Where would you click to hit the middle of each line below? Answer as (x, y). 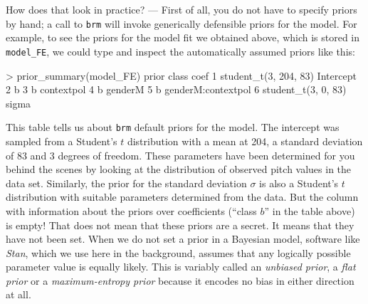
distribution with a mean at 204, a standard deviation (245, 141)
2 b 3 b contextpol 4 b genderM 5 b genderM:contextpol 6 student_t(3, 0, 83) (176, 89)
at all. (19, 294)
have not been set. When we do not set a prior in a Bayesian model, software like (183, 239)
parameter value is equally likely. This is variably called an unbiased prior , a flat (181, 267)
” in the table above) (310, 210)
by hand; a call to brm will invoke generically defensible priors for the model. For (182, 23)
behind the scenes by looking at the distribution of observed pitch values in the (179, 169)
